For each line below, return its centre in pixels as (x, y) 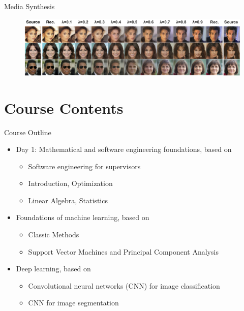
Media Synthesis (29, 6)
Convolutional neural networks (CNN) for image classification (124, 285)
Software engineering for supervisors (84, 166)
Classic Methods (54, 235)
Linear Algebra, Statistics (68, 200)
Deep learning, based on (53, 269)
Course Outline (28, 132)
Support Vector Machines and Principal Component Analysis (123, 251)
